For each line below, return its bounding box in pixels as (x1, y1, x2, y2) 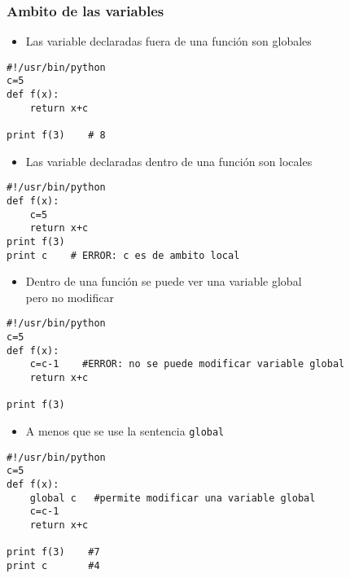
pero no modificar (25, 288, 115, 305)
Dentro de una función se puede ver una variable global (25, 273, 302, 290)
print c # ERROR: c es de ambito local (7, 249, 240, 261)
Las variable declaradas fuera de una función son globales (25, 33, 312, 50)
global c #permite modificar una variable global (29, 492, 316, 504)
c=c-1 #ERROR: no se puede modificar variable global (29, 358, 345, 370)
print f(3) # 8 (7, 129, 106, 142)
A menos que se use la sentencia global (25, 423, 225, 440)
